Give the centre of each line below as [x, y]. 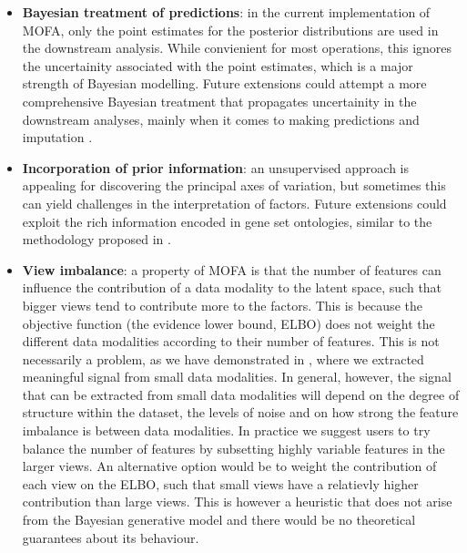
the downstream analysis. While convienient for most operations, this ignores [237, 48]
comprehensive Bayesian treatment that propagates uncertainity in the [219, 101]
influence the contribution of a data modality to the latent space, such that [232, 287]
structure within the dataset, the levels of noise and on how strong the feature [240, 412]
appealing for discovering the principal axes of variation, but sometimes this [234, 185]
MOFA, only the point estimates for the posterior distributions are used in [230, 30]
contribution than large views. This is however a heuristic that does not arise [237, 502]
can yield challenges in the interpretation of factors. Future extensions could [234, 203]
